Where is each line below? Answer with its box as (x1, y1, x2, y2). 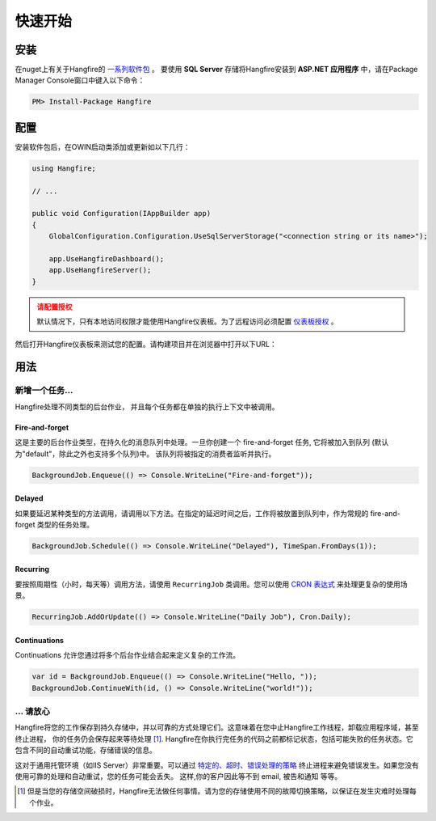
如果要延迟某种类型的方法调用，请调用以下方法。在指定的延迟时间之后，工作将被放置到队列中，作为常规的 (15, 508, 369, 518)
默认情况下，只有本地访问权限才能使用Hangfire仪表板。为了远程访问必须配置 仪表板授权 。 (36, 316, 338, 327)
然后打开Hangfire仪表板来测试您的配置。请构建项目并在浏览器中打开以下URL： (15, 339, 278, 349)
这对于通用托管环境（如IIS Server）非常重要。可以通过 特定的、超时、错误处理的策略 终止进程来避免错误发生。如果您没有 (15, 760, 419, 770)
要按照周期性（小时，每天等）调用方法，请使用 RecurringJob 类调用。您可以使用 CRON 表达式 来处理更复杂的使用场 (15, 579, 408, 589)
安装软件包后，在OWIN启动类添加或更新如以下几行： (15, 142, 191, 151)
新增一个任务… (15, 385, 73, 396)
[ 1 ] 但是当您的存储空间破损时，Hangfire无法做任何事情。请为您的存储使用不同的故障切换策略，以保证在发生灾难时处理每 (17, 786, 417, 796)
